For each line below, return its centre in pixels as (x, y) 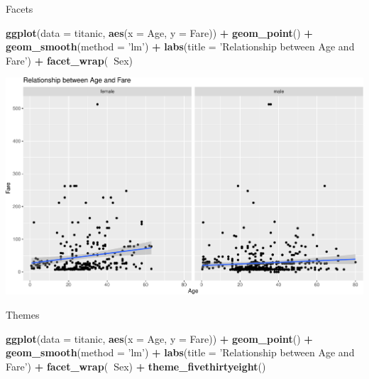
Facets (20, 9)
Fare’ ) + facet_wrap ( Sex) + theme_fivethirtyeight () (136, 366)
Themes (23, 314)
